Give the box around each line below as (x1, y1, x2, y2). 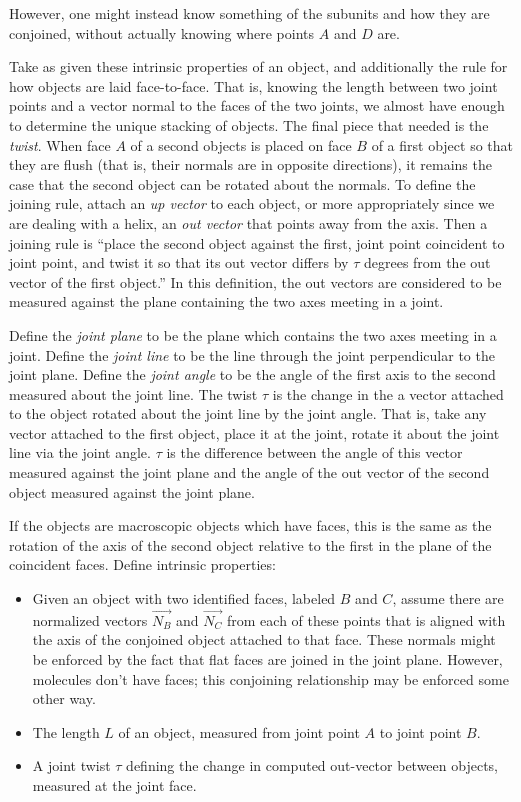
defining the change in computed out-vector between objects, (126, 755, 498, 776)
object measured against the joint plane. (9, 481, 255, 502)
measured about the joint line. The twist (9, 383, 258, 404)
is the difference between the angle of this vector (166, 442, 463, 463)
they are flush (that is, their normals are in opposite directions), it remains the (9, 154, 492, 175)
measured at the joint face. (32, 775, 197, 795)
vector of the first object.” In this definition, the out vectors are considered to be (9, 271, 502, 292)
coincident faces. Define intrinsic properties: (9, 554, 276, 575)
